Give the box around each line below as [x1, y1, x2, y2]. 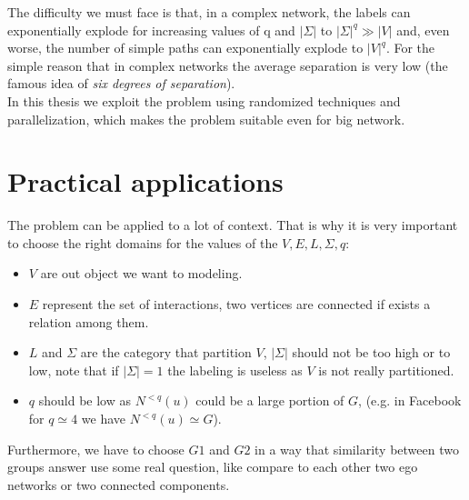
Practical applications [7, 163, 284, 200]
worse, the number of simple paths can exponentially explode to [7, 38, 364, 57]
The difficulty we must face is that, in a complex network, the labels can [7, 3, 411, 21]
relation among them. [28, 312, 149, 331]
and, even [396, 20, 450, 39]
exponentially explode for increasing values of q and [7, 20, 295, 39]
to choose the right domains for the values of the [7, 233, 278, 252]
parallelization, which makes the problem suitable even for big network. [7, 109, 405, 128]
